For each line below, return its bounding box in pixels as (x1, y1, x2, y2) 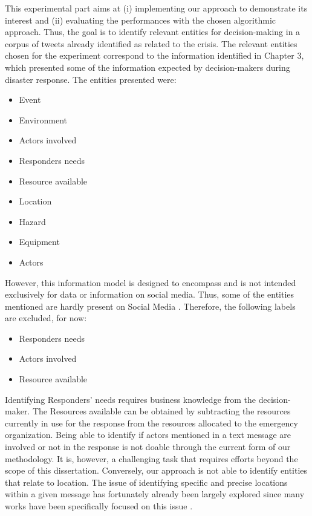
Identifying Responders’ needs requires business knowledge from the (5, 393, 256, 405)
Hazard (19, 215, 46, 227)
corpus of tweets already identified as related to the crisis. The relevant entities (5, 37, 297, 50)
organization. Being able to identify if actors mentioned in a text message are (5, 428, 291, 441)
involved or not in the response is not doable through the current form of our (5, 440, 291, 453)
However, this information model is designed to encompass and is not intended (5, 276, 296, 289)
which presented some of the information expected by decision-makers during (5, 60, 290, 73)
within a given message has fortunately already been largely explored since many (5, 488, 305, 500)
